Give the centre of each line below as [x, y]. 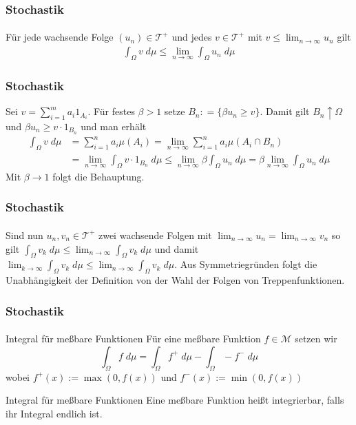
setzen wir [316, 339]
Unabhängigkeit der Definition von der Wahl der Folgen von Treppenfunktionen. [175, 280]
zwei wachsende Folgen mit [155, 235]
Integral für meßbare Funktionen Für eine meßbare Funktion [133, 339]
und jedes [192, 37]
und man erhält [114, 126]
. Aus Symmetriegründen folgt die [246, 264]
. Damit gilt [285, 111]
